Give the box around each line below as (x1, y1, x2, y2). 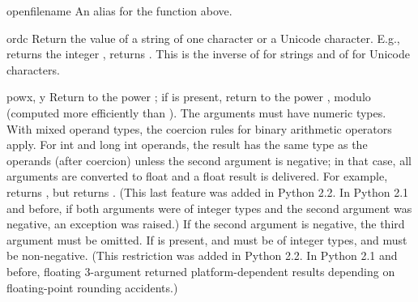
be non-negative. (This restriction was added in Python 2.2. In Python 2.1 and (6, 247, 398, 264)
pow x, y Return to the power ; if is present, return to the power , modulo (6, 88, 371, 105)
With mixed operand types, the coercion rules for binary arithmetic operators (6, 120, 392, 137)
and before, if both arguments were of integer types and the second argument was (6, 199, 412, 216)
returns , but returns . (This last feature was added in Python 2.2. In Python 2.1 (6, 183, 409, 200)
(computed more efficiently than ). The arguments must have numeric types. (6, 104, 386, 121)
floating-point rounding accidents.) (6, 279, 178, 296)
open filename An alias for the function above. (6, 2, 232, 19)
